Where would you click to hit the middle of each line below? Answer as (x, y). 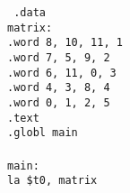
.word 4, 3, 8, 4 (59, 88)
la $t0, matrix (52, 181)
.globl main (43, 133)
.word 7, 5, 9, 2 (59, 57)
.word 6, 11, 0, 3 (62, 73)
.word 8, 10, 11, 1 (65, 43)
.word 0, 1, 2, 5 (59, 102)
